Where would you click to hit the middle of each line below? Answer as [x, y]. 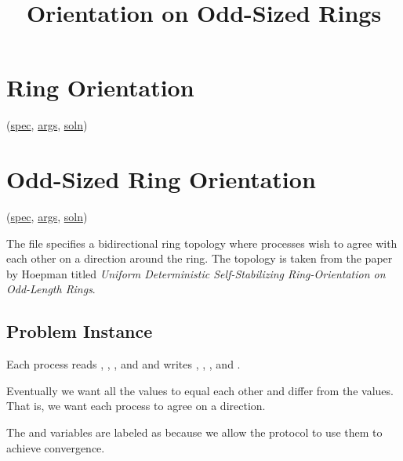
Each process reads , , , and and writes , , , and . [123, 364]
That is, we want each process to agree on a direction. [136, 406]
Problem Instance [80, 331]
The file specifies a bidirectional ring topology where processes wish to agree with [202, 243]
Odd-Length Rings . [51, 289]
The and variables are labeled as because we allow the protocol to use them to [194, 432]
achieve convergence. [56, 447]
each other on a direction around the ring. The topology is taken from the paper [200, 258]
